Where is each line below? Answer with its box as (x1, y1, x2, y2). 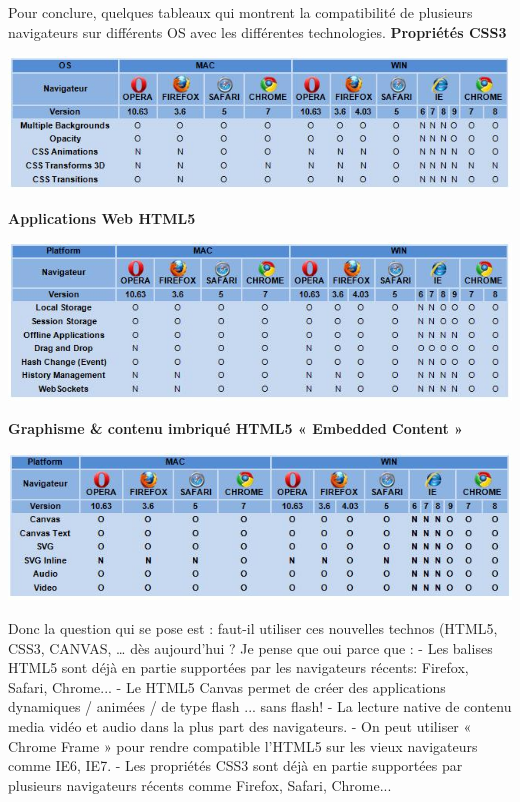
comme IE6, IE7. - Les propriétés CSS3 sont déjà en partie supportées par (8, 755, 463, 776)
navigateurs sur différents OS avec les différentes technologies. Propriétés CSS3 (8, 21, 507, 42)
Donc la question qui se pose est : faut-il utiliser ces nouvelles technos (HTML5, (8, 618, 498, 639)
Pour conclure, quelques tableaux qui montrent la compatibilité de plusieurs (8, 2, 473, 22)
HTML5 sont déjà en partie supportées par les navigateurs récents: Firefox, (8, 657, 469, 678)
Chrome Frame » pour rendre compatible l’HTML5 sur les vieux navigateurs (8, 735, 478, 756)
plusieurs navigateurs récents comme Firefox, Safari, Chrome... (8, 774, 392, 795)
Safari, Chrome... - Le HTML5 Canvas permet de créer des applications (8, 676, 446, 697)
